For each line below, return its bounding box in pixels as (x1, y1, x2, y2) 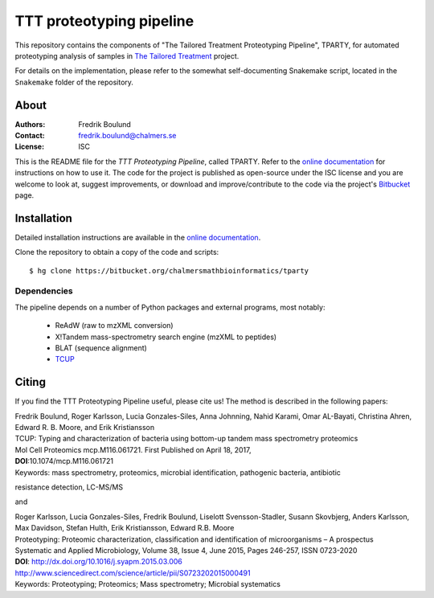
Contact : (14, 131, 46, 141)
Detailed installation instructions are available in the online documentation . (14, 232, 261, 242)
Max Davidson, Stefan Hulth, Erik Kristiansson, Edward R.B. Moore (14, 523, 235, 533)
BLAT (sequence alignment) (55, 342, 148, 353)
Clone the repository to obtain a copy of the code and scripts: (14, 248, 219, 257)
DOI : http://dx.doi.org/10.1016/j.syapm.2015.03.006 (14, 557, 182, 567)
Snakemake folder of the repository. (14, 77, 134, 87)
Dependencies (14, 285, 74, 297)
